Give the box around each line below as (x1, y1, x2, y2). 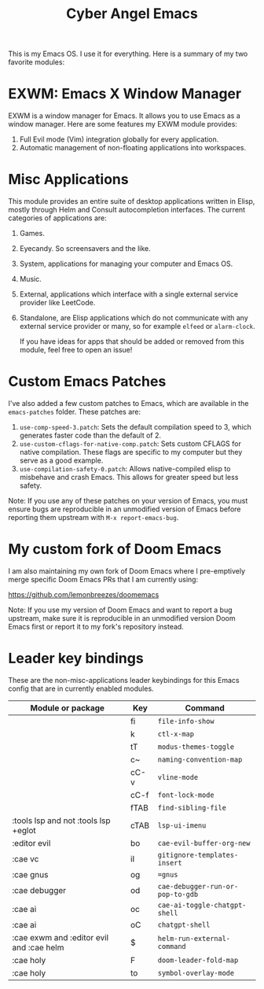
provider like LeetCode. (19, 298, 96, 308)
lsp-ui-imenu (157, 821, 207, 830)
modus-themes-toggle (157, 742, 234, 751)
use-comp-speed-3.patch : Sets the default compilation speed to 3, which (19, 423, 251, 431)
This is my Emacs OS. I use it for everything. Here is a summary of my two (8, 49, 248, 59)
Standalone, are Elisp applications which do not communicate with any (19, 313, 249, 323)
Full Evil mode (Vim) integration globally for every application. (19, 135, 219, 144)
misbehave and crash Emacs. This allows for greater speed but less (19, 473, 239, 482)
